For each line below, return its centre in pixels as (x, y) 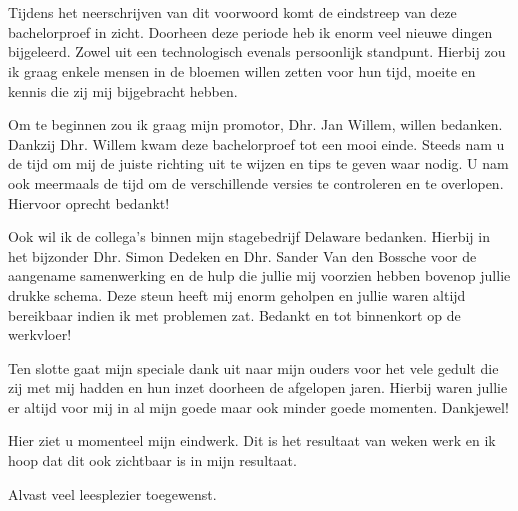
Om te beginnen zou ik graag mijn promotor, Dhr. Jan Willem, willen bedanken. (255, 124)
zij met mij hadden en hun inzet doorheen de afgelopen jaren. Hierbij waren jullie (258, 387)
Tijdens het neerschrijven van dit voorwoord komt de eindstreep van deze (232, 12)
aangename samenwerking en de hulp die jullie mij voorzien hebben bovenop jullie (259, 275)
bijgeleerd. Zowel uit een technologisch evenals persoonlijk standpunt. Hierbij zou (257, 51)
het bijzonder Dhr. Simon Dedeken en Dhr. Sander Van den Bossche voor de (242, 255)
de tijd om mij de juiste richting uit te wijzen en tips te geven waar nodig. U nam (258, 163)
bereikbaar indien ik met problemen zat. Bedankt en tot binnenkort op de (234, 314)
